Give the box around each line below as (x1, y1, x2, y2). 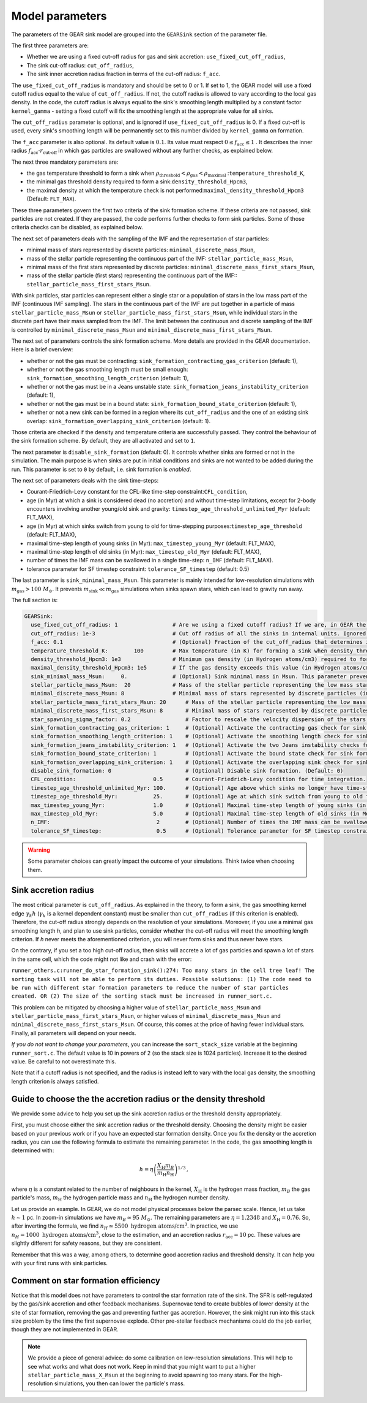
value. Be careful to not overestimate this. (11, 1058, 116, 1065)
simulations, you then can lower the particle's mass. (54, 1380, 185, 1387)
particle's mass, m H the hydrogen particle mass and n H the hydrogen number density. (11, 1194, 229, 1202)
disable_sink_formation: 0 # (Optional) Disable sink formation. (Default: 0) (31, 767, 344, 774)
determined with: (11, 1147, 54, 1154)
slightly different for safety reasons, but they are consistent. (11, 1239, 162, 1247)
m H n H (157, 1169, 174, 1178)
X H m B (157, 1162, 174, 1171)
